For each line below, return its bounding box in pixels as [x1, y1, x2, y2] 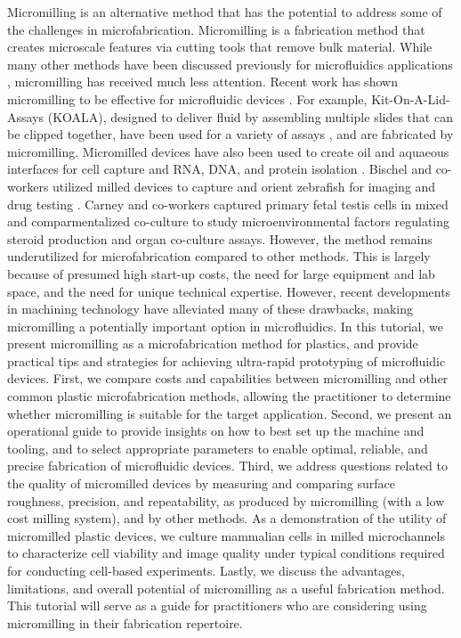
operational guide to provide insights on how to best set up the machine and [7, 421, 425, 440]
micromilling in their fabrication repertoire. [7, 613, 243, 632]
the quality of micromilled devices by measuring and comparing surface [7, 474, 395, 493]
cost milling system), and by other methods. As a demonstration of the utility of [7, 509, 447, 528]
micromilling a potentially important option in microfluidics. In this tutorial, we [7, 316, 443, 335]
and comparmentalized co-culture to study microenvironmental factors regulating [7, 212, 450, 231]
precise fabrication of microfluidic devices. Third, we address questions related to [7, 456, 448, 475]
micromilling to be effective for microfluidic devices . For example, [7, 89, 368, 108]
